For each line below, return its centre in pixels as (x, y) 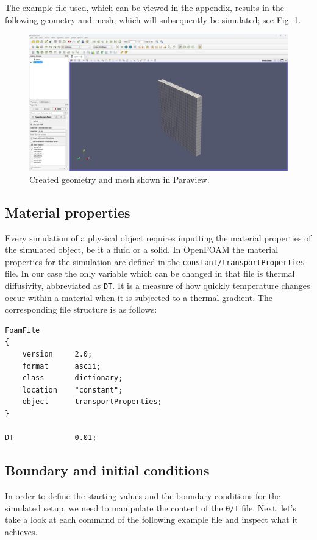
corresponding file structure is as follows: (81, 309)
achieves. (21, 531)
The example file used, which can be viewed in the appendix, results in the (144, 7)
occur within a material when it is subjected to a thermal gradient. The (139, 297)
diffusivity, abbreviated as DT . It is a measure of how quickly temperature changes (158, 286)
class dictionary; (73, 378)
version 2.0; (57, 354)
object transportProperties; (92, 402)
